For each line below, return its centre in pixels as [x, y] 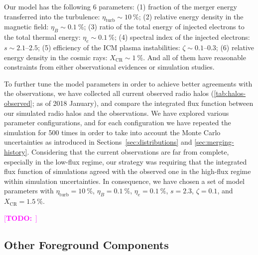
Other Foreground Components [86, 244]
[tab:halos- [230, 93]
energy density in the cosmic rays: [56, 57]
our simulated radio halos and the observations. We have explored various [117, 113]
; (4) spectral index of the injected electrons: [182, 37]
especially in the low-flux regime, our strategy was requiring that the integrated [126, 161]
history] [16, 151]
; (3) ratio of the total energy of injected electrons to [164, 27]
